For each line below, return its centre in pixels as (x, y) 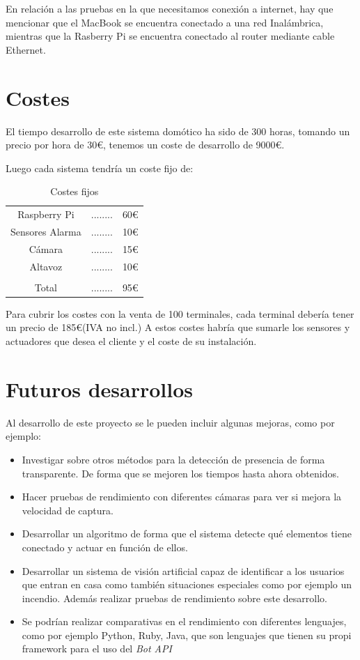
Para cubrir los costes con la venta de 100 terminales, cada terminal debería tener (180, 313)
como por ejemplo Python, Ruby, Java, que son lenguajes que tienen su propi (187, 635)
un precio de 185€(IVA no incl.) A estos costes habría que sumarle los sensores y (178, 327)
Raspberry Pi (46, 214)
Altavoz (46, 266)
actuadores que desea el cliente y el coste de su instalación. (131, 341)
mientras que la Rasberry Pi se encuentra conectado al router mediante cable (170, 36)
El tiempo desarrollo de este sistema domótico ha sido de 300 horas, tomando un (178, 131)
